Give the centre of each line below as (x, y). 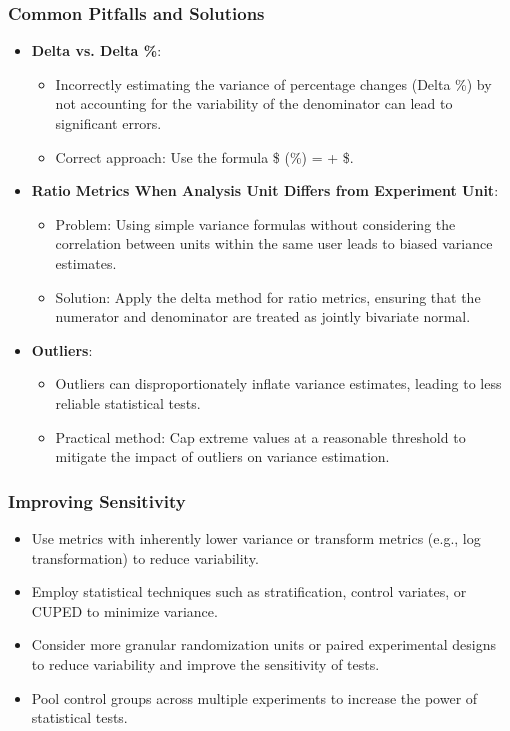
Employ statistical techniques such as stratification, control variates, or (249, 591)
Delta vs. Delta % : (96, 50)
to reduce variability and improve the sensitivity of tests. (205, 663)
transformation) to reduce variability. (145, 557)
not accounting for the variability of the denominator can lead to (254, 103)
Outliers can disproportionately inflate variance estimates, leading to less (278, 383)
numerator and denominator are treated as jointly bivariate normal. (263, 316)
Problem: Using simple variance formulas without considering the (255, 223)
